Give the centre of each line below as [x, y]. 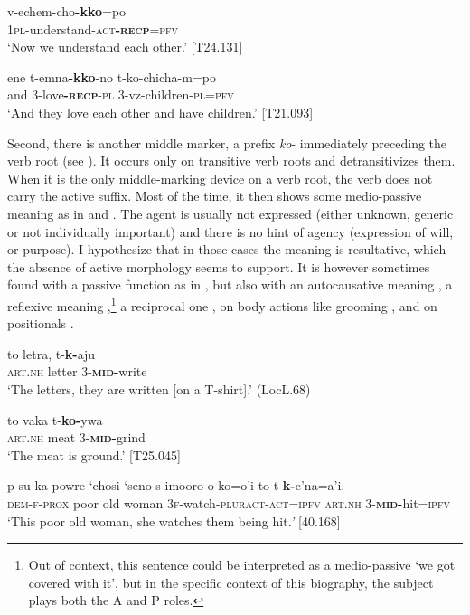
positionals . [41, 323]
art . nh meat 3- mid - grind [76, 437]
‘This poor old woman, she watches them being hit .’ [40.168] [174, 520]
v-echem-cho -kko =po [67, 11]
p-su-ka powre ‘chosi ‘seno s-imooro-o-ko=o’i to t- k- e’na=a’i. [176, 485]
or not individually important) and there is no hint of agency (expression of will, [230, 231]
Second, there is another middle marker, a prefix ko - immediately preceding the [227, 142]
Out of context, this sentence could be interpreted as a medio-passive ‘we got [242, 565]
